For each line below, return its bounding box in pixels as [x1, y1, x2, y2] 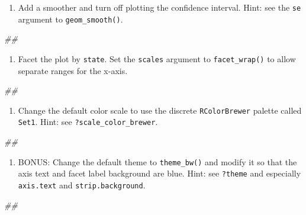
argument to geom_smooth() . [18, 12, 123, 25]
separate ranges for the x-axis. [18, 64, 128, 76]
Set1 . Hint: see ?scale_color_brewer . [18, 115, 158, 128]
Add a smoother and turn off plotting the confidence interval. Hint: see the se [18, 1, 301, 13]
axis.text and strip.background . [18, 178, 146, 191]
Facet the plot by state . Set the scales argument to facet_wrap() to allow [18, 52, 296, 65]
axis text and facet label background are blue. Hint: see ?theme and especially [18, 167, 301, 179]
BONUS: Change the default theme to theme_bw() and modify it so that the [18, 155, 297, 168]
